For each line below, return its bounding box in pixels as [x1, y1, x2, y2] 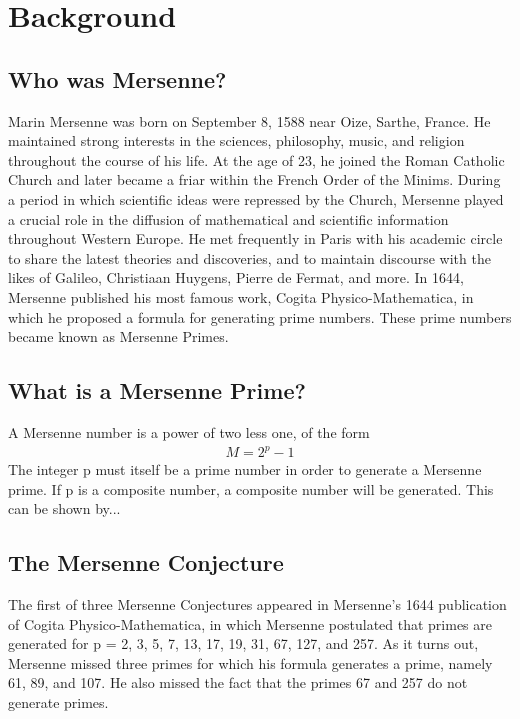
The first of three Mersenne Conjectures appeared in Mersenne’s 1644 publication [8, 594, 507, 615]
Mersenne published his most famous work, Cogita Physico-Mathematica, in [8, 286, 474, 307]
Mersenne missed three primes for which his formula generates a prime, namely [8, 652, 493, 673]
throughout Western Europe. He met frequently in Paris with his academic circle [8, 228, 503, 249]
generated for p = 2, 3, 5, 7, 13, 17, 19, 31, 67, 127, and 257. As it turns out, [8, 633, 479, 654]
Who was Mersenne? [8, 63, 227, 94]
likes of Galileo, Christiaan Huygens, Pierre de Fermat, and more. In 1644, [8, 267, 464, 288]
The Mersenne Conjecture [8, 547, 284, 578]
